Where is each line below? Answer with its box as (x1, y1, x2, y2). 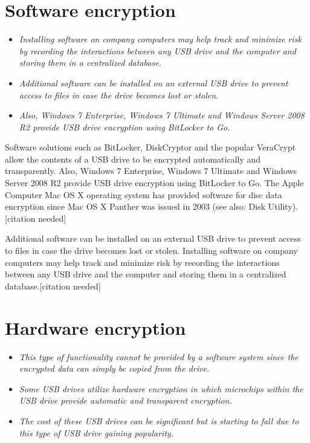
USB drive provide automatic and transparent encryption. (19, 394, 232, 407)
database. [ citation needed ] (5, 279, 101, 292)
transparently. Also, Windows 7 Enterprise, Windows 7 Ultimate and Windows (5, 164, 297, 177)
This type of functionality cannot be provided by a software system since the (19, 350, 299, 363)
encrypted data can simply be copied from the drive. (19, 362, 210, 375)
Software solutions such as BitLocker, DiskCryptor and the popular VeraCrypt (5, 141, 296, 154)
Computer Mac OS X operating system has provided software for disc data (5, 188, 282, 201)
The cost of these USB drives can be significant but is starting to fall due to (19, 414, 299, 427)
